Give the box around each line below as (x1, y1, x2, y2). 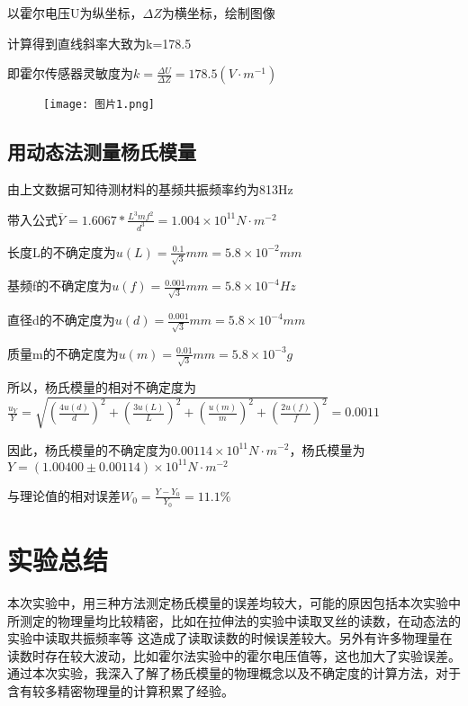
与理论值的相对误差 (7, 486, 121, 505)
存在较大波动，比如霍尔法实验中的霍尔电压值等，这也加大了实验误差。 (44, 646, 461, 665)
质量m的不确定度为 (7, 344, 119, 362)
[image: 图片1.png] (43, 98, 156, 112)
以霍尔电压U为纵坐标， (7, 4, 143, 22)
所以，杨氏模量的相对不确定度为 (7, 378, 196, 397)
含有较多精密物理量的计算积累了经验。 (7, 681, 234, 700)
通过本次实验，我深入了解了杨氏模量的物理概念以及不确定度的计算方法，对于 (7, 664, 461, 683)
